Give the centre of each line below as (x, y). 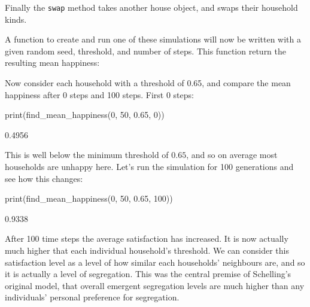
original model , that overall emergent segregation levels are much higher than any (155, 285)
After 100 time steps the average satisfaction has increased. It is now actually (147, 238)
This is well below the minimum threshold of (87, 155)
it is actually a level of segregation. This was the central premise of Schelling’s (148, 274)
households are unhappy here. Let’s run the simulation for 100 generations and (149, 166)
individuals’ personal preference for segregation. (92, 297)
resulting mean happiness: (52, 63)
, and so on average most (232, 155)
